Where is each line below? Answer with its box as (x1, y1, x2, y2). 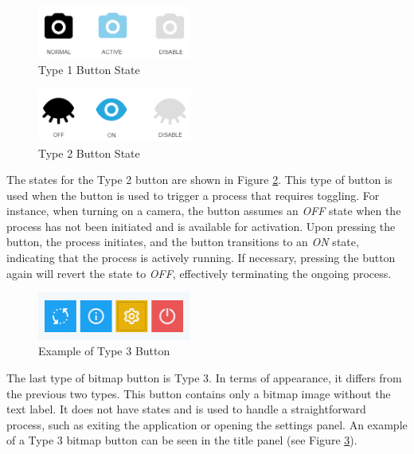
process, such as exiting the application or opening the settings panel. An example (6, 416, 408, 432)
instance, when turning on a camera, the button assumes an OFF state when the (6, 202, 401, 219)
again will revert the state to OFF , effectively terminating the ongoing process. (6, 264, 392, 281)
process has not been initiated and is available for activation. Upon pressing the (6, 217, 396, 234)
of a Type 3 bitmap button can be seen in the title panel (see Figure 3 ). (6, 432, 357, 448)
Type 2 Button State (38, 144, 140, 161)
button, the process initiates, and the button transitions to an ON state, (6, 233, 359, 250)
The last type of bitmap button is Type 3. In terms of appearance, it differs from (6, 370, 402, 386)
